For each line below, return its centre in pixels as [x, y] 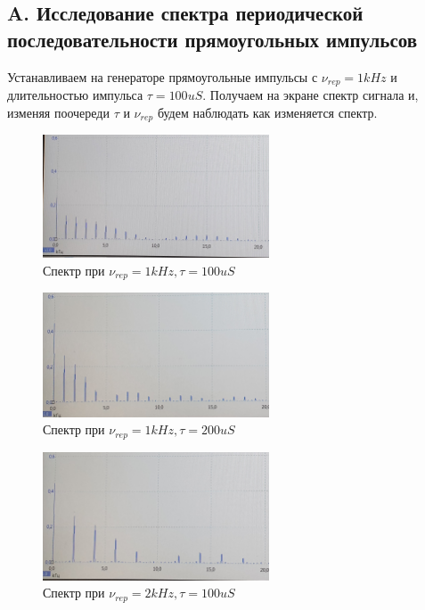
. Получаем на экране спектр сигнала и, [311, 95]
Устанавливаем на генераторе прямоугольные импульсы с [163, 76]
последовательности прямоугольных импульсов [212, 39]
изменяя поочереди [58, 112]
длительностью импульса [75, 95]
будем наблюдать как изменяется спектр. [267, 112]
